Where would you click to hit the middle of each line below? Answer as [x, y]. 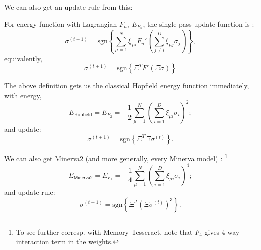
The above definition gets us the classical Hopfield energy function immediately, [127, 85]
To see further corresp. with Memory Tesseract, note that [104, 232]
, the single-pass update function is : [199, 23]
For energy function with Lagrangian [61, 23]
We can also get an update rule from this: [68, 7]
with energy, [23, 95]
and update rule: [30, 192]
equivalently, [23, 58]
